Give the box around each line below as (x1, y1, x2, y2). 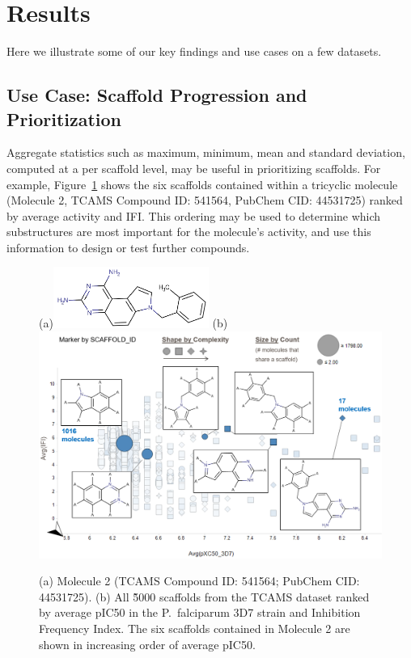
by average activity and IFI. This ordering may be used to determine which (6, 207, 381, 224)
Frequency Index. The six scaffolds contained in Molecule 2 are (39, 619, 350, 636)
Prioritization (6, 106, 122, 131)
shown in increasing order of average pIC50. (39, 635, 256, 652)
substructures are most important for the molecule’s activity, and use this (6, 223, 371, 240)
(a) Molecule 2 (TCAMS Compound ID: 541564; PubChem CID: (39, 572, 360, 589)
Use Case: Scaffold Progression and (6, 82, 307, 108)
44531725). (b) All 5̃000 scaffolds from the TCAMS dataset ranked (39, 588, 370, 605)
